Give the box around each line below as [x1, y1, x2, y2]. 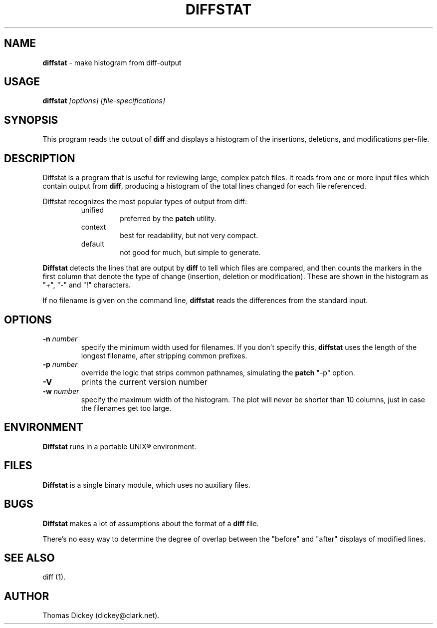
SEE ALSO [4, 551, 55, 564]
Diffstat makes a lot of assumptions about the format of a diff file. [42, 519, 259, 528]
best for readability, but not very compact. [120, 231, 258, 240]
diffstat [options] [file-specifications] [42, 96, 166, 105]
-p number [42, 359, 78, 368]
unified [81, 206, 104, 215]
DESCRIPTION [4, 152, 75, 165]
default [81, 240, 104, 249]
